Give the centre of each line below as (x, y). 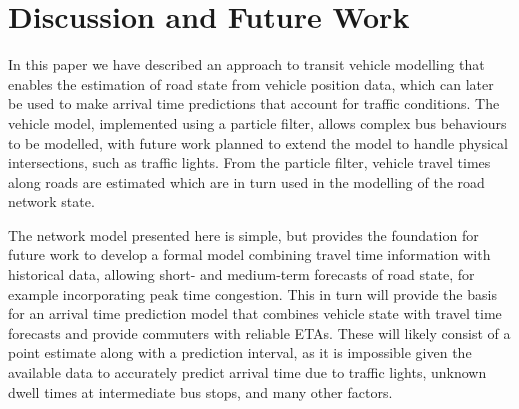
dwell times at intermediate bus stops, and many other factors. (200, 391)
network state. (51, 201)
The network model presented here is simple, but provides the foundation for (243, 234)
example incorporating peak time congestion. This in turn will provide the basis (252, 293)
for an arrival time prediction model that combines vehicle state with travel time (255, 313)
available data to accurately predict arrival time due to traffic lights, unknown (247, 372)
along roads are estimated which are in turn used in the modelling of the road (246, 181)
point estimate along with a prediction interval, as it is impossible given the (240, 352)
